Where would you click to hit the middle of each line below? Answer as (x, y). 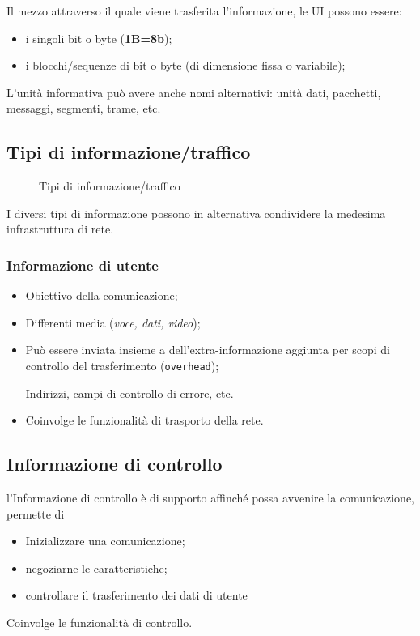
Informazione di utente (83, 265)
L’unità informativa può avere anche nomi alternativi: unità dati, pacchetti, (194, 92)
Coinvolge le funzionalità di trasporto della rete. (144, 420)
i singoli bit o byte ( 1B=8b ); (99, 38)
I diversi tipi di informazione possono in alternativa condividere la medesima (196, 213)
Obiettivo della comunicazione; (102, 295)
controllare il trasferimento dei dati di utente (136, 595)
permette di (36, 513)
